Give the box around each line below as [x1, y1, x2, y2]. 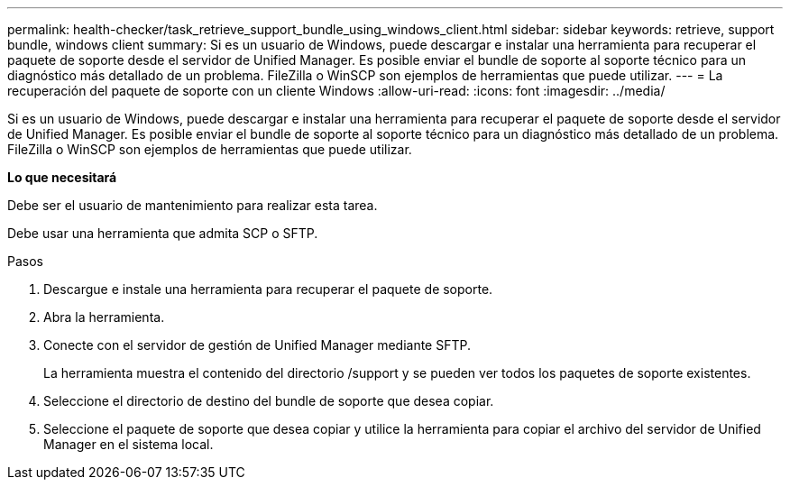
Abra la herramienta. [43, 309, 165, 325]
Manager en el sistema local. [43, 436, 214, 452]
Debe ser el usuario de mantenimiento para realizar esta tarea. [7, 198, 378, 213]
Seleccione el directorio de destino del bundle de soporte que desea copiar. [43, 393, 494, 409]
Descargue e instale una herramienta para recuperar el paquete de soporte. [43, 281, 493, 297]
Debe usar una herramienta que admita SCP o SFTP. [7, 225, 318, 241]
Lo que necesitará [7, 170, 117, 185]
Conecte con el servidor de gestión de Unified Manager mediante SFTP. [43, 337, 471, 353]
